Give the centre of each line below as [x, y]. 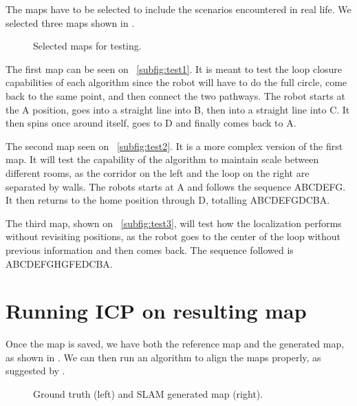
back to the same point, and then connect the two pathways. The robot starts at [175, 95]
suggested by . [35, 371]
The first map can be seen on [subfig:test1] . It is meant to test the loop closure [174, 68]
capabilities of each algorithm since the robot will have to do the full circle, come [176, 82]
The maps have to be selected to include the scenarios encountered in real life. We [178, 9]
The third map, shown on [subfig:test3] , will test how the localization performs [174, 223]
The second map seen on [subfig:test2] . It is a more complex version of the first [174, 146]
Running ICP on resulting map [156, 311]
